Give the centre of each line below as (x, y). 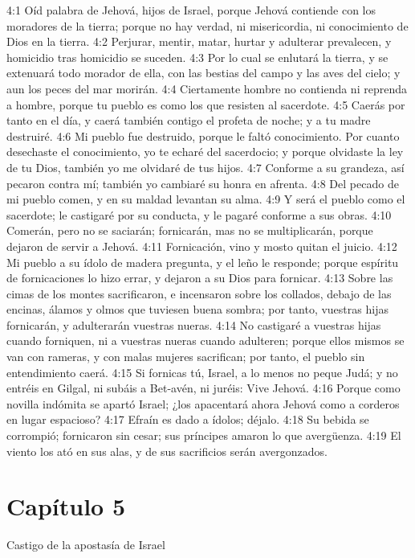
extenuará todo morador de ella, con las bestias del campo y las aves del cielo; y (203, 73)
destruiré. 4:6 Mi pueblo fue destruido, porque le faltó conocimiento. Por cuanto (203, 135)
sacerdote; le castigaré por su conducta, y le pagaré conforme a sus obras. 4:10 (199, 214)
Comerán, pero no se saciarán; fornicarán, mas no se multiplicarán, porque (190, 230)
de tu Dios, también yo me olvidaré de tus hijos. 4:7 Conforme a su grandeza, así (205, 167)
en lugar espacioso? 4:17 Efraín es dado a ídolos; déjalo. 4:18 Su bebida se (188, 419)
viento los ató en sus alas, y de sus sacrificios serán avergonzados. (167, 451)
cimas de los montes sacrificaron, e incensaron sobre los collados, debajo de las (199, 293)
